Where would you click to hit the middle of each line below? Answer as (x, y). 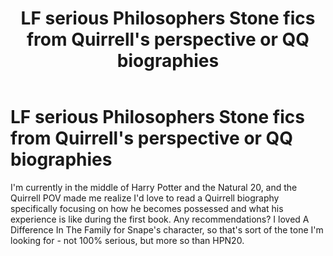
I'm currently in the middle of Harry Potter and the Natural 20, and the (154, 187)
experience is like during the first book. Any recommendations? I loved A (160, 219)
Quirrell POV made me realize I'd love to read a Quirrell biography (145, 198)
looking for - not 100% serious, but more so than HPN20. (127, 240)
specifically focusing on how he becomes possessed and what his (147, 208)
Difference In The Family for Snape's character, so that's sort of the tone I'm (167, 229)
